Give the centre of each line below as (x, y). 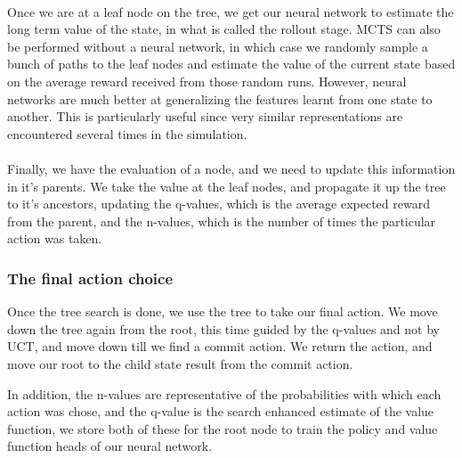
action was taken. (55, 238)
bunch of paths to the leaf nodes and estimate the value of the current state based (231, 64)
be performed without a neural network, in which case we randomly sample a (218, 46)
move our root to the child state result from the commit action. (180, 363)
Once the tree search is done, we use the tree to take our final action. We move (223, 311)
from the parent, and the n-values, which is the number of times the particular (222, 221)
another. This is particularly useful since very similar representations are (205, 116)
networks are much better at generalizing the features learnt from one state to (220, 98)
